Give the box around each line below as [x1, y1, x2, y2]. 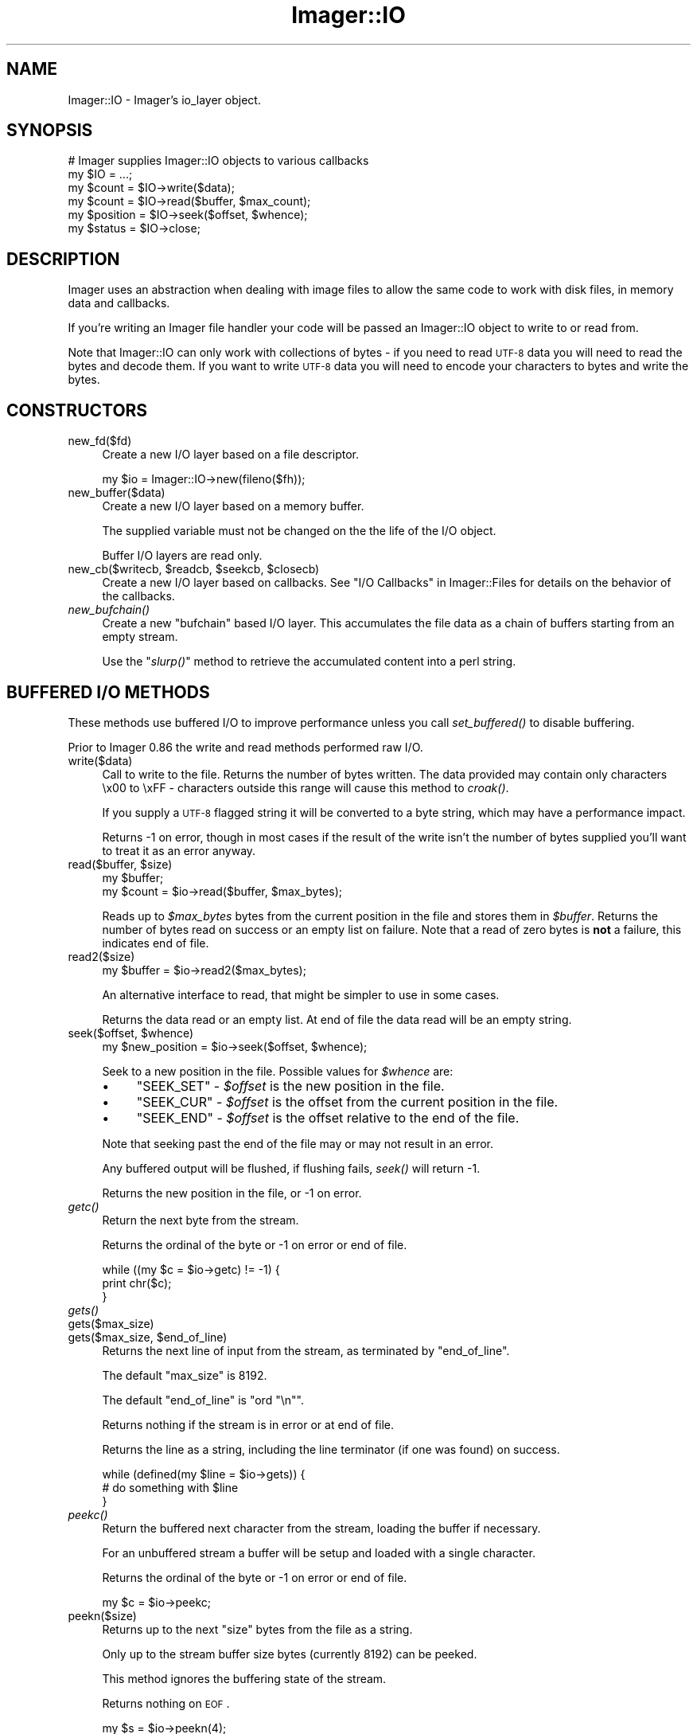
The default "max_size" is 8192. [102, 1368, 267, 1382]
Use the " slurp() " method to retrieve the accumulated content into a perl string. [102, 654, 516, 669]
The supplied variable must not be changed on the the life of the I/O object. [102, 524, 496, 538]
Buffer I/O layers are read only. [102, 549, 263, 563]
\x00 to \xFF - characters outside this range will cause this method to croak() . [102, 780, 509, 795]
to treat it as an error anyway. [102, 843, 256, 857]
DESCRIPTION [6, 248, 120, 269]
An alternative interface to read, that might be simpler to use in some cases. [102, 987, 500, 1002]
